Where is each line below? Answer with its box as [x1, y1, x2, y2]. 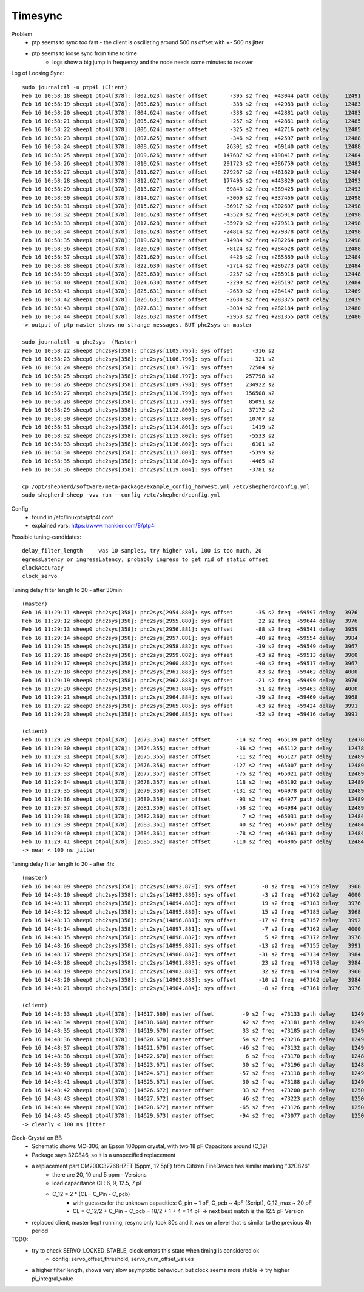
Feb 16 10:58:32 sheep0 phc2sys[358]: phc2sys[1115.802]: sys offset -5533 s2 [22, 432, 275, 439]
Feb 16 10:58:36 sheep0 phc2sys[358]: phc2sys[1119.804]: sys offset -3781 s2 [22, 466, 275, 473]
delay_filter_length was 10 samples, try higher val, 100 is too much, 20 [22, 547, 262, 554]
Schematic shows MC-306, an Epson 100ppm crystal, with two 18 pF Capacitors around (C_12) [32, 1143, 268, 1150]
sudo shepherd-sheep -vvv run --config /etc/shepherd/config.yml [22, 492, 221, 498]
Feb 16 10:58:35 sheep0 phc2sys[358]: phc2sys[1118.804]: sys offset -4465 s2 [22, 457, 275, 464]
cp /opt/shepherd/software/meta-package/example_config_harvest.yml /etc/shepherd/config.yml [22, 483, 310, 490]
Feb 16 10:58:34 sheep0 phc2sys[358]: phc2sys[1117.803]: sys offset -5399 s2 [22, 449, 275, 456]
